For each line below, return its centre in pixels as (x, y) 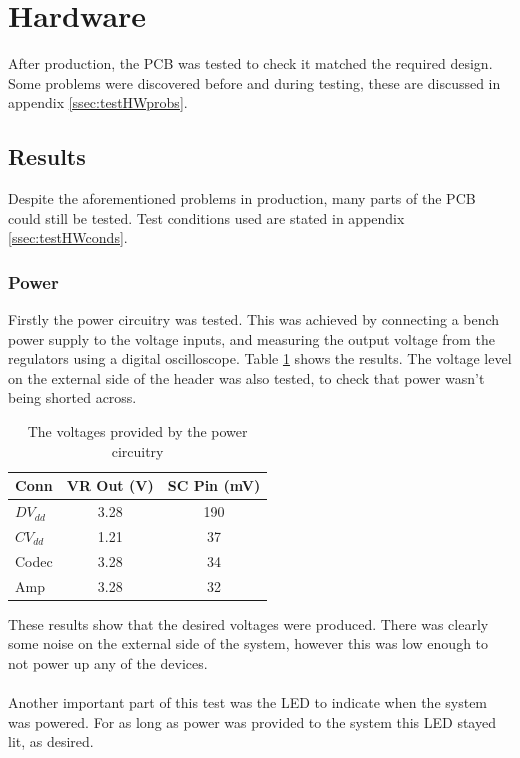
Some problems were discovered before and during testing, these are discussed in (254, 82)
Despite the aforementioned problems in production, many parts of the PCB (242, 198)
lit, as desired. (51, 741)
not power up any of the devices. (108, 662)
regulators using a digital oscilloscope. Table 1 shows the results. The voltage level (260, 358)
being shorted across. (72, 397)
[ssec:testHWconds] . (68, 237)
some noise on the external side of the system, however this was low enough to (248, 643)
